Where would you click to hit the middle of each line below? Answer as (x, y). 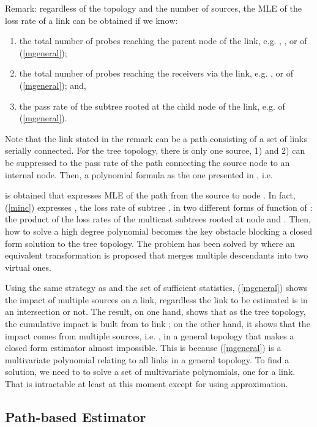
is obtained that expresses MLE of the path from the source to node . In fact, (150, 195)
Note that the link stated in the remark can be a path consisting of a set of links (156, 138)
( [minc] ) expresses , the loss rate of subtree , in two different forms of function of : (159, 207)
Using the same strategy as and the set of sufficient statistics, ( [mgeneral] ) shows (156, 288)
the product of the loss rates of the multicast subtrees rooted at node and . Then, (158, 219)
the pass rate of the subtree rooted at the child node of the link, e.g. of (152, 106)
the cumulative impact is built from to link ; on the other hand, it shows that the (158, 324)
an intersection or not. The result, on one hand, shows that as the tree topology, (155, 312)
